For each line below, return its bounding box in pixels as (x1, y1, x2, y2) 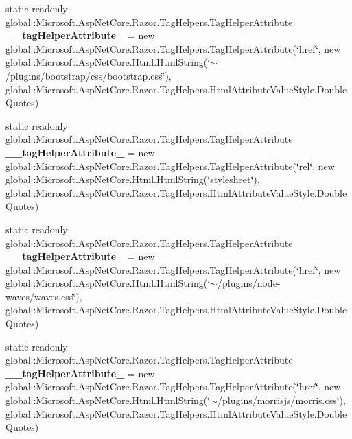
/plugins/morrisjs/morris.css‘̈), (218, 393, 346, 407)
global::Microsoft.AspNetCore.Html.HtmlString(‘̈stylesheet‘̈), (5, 172, 260, 187)
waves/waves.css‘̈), (5, 289, 82, 303)
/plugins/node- (218, 276, 281, 290)
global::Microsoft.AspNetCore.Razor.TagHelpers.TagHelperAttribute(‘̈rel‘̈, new (5, 158, 335, 173)
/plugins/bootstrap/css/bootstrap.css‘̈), (5, 68, 172, 82)
